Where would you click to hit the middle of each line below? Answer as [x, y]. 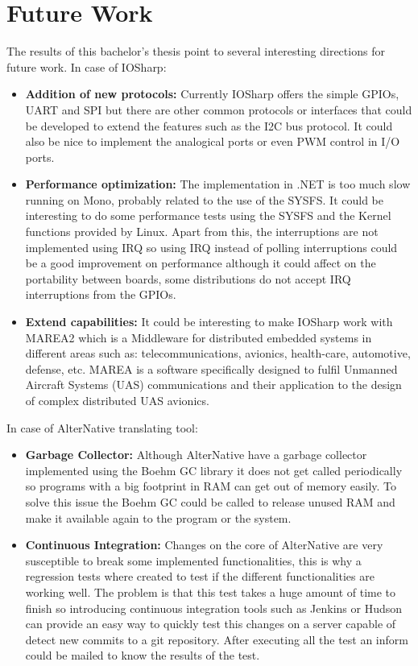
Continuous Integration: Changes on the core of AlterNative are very [204, 545]
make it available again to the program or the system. [158, 517]
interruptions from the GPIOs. [101, 294]
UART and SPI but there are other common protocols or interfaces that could [219, 109]
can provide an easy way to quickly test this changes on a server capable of [211, 624]
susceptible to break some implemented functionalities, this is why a [193, 560]
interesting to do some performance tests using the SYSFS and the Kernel [208, 215]
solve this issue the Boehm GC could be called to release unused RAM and [210, 501]
